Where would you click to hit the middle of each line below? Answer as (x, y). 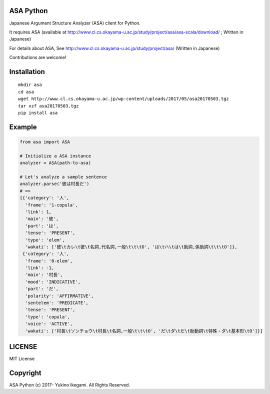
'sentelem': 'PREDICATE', (57, 303)
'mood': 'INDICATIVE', (53, 282)
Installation (27, 72)
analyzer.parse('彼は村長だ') (54, 184)
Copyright (25, 373)
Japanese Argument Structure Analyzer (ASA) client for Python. (75, 23)
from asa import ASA (45, 142)
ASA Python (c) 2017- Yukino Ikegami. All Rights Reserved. (69, 385)
